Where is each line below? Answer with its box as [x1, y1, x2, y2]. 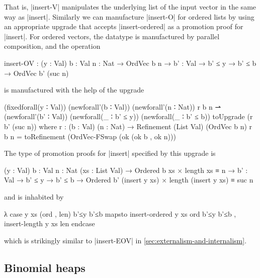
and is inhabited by [4, 191, 64, 202]
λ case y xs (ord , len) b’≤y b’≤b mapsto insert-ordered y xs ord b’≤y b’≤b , [4, 208, 236, 219]
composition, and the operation [4, 41, 101, 51]
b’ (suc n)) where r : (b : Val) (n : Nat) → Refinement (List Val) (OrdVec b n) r [4, 121, 252, 131]
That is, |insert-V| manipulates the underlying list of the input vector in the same [4, 2, 256, 12]
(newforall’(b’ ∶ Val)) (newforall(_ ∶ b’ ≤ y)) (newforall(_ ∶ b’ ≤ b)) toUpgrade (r [4, 111, 253, 122]
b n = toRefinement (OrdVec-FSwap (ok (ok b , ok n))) [4, 131, 176, 141]
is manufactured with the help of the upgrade [4, 84, 144, 95]
